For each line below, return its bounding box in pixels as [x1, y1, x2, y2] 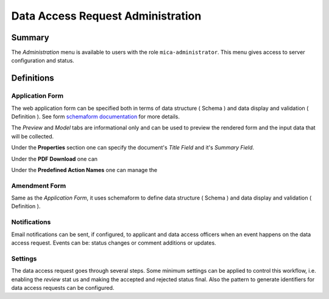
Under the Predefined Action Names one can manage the [11, 166, 158, 173]
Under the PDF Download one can [11, 155, 97, 162]
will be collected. [11, 132, 54, 140]
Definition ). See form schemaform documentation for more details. [11, 113, 180, 120]
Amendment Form [11, 181, 66, 190]
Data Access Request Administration [11, 9, 202, 23]
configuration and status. [11, 57, 74, 64]
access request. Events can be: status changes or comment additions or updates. [11, 239, 216, 247]
